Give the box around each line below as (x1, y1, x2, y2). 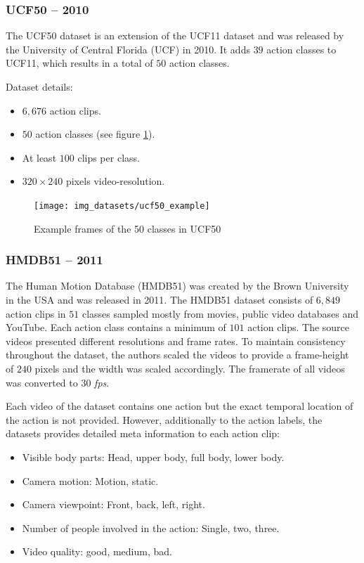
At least (22, 150, 57, 164)
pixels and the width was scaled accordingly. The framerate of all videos (34, 361, 345, 375)
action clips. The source (247, 320, 350, 335)
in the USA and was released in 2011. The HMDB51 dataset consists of (6, 292, 313, 307)
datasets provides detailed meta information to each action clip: (6, 426, 280, 441)
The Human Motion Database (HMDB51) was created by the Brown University (6, 278, 349, 293)
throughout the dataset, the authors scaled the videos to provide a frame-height (6, 347, 349, 362)
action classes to (266, 41, 337, 56)
